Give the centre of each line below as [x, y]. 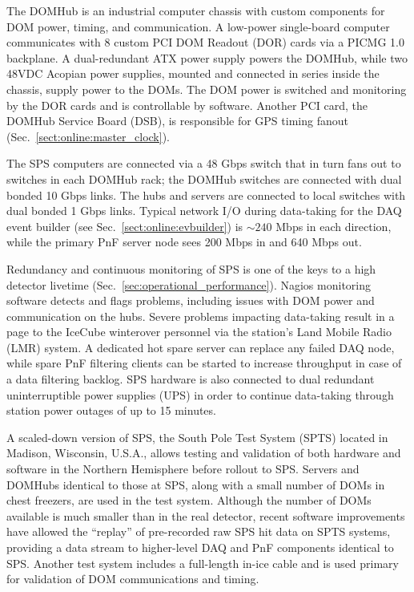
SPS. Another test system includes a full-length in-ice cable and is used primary [203, 563]
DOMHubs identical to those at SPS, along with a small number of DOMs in [196, 484]
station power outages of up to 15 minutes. [111, 410]
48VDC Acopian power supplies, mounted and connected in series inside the [193, 73]
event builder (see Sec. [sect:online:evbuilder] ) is [125, 226]
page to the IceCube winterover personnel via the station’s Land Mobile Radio [199, 332]
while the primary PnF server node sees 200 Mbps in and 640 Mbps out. [184, 242]
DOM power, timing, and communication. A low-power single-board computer [198, 26]
